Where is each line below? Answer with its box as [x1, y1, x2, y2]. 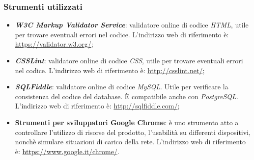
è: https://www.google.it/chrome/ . [15, 146, 119, 156]
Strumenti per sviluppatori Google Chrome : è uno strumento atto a [15, 117, 239, 127]
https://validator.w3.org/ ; [15, 39, 93, 49]
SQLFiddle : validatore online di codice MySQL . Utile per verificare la [15, 81, 228, 92]
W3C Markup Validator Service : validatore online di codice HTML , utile [15, 20, 249, 30]
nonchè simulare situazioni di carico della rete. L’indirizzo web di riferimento [15, 136, 246, 147]
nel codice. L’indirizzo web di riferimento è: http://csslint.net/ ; [15, 65, 205, 75]
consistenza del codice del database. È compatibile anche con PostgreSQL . [15, 91, 238, 101]
